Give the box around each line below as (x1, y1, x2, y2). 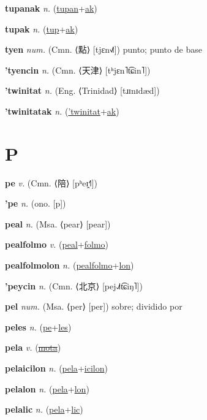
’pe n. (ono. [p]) (5, 197, 66, 210)
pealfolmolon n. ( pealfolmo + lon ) (5, 259, 134, 272)
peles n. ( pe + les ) (5, 320, 72, 333)
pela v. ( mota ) (5, 341, 61, 354)
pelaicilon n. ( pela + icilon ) (5, 362, 108, 375)
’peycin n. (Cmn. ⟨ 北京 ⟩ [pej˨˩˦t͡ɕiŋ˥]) (5, 279, 143, 292)
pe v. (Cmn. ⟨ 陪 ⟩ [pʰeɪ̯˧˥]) (5, 176, 97, 189)
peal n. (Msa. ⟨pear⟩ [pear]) (5, 217, 111, 230)
